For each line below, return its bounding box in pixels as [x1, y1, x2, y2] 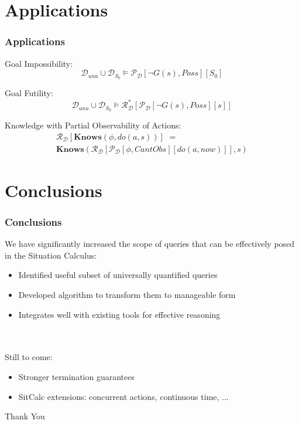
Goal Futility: [5, 87, 53, 99]
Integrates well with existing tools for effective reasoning [18, 308, 221, 320]
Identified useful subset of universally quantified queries [18, 269, 218, 281]
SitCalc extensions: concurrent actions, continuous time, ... [18, 390, 229, 402]
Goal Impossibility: [5, 57, 73, 69]
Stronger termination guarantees [18, 371, 135, 382]
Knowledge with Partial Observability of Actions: [5, 119, 181, 131]
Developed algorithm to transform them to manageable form [18, 289, 236, 301]
